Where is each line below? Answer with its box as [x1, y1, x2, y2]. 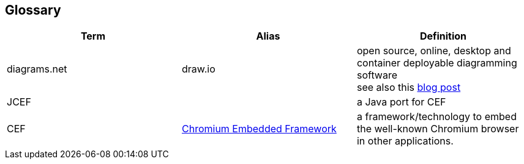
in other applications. [356, 135, 454, 148]
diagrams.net [7, 63, 67, 76]
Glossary [5, 2, 61, 18]
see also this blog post [356, 81, 461, 94]
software [356, 69, 398, 82]
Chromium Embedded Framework [181, 123, 337, 135]
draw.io [181, 63, 215, 76]
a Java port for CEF [356, 96, 446, 109]
